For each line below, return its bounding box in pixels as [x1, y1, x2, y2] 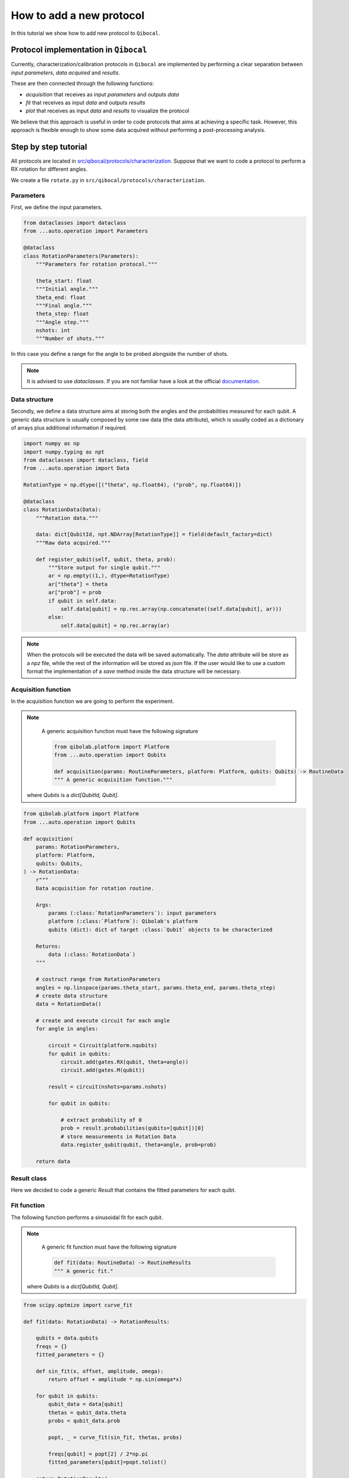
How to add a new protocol [11, 9, 145, 22]
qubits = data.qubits [35, 1335, 99, 1341]
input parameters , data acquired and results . [11, 69, 120, 76]
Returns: [35, 943, 61, 949]
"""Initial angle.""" [35, 286, 99, 293]
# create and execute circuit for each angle [35, 1017, 170, 1024]
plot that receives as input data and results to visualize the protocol [25, 107, 190, 115]
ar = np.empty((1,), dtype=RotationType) [48, 572, 170, 579]
